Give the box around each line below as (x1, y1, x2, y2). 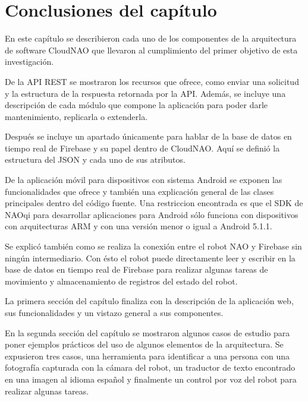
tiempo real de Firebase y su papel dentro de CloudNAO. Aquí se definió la (5, 141, 280, 154)
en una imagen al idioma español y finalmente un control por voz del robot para (5, 372, 297, 385)
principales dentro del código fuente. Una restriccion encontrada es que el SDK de (5, 197, 303, 209)
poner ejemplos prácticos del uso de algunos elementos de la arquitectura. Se (5, 338, 284, 351)
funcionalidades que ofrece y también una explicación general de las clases (5, 185, 274, 197)
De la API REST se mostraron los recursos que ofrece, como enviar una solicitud (5, 75, 299, 87)
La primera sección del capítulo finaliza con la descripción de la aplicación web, (5, 295, 294, 307)
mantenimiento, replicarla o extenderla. (5, 110, 148, 122)
